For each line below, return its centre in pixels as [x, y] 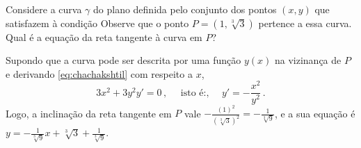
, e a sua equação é [315, 113]
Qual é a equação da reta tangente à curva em [104, 36]
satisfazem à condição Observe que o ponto [97, 23]
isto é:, [195, 93]
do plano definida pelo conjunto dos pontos [185, 9]
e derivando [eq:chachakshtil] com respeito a [99, 73]
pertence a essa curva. [305, 23]
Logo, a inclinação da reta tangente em [89, 113]
